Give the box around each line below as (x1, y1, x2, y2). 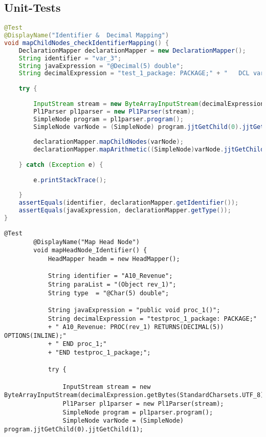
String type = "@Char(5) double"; (48, 289, 169, 297)
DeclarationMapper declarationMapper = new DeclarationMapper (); (18, 47, 246, 54)
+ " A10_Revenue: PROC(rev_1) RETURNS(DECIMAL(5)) (48, 323, 224, 331)
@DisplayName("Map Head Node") (33, 238, 140, 246)
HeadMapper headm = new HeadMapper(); (48, 255, 180, 263)
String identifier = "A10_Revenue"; (48, 272, 173, 280)
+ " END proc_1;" (48, 340, 107, 348)
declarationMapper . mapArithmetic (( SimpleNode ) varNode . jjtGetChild (33, 146, 264, 154)
